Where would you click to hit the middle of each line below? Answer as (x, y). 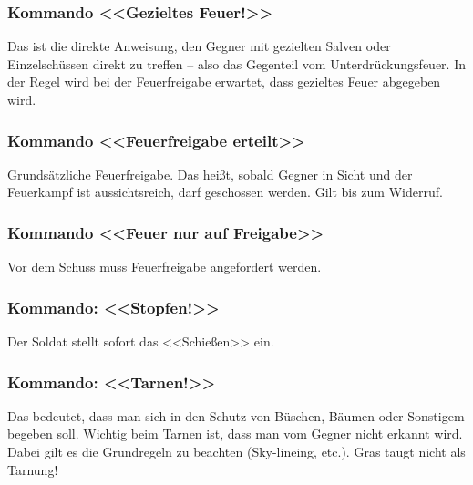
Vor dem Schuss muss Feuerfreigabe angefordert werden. (165, 267)
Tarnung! (33, 469)
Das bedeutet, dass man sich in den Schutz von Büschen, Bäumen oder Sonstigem (236, 415)
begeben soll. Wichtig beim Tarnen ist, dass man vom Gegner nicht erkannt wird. (235, 433)
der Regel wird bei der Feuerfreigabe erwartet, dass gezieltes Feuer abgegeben (224, 82)
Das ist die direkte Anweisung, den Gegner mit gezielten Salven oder (199, 46)
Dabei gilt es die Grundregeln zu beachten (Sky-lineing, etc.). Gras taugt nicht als (236, 452)
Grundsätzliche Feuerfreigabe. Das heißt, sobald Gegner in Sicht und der (210, 174)
